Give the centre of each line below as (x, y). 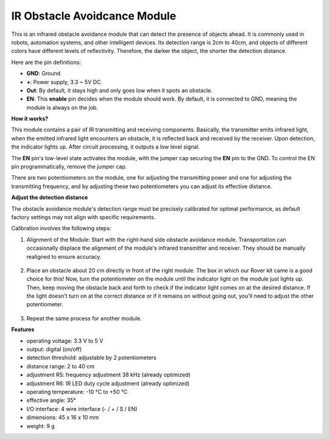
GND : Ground (44, 74)
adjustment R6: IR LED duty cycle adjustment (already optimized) (108, 383)
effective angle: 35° (51, 400)
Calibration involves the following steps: (61, 228)
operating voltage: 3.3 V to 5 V (65, 340)
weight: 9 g (41, 426)
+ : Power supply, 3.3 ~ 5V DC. (65, 82)
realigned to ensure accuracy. (64, 256)
